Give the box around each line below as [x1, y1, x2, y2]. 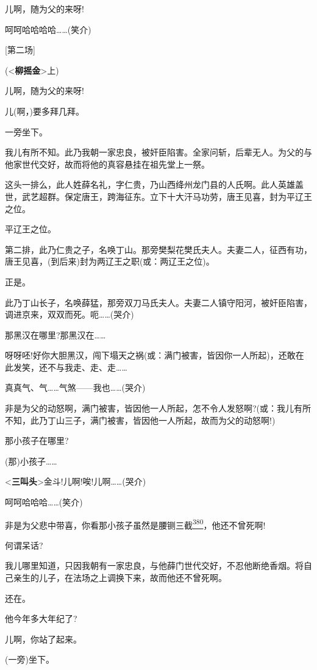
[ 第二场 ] [5, 43, 35, 56]
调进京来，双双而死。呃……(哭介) [5, 308, 134, 321]
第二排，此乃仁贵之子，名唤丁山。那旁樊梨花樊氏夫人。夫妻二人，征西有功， [5, 243, 312, 255]
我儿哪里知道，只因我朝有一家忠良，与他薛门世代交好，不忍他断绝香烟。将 [5, 559, 304, 572]
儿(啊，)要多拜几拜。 [5, 104, 84, 117]
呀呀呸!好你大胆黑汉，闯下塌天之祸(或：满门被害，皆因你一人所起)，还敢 [5, 349, 296, 362]
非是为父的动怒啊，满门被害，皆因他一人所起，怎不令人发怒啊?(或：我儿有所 [5, 402, 312, 415]
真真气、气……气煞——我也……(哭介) [5, 381, 146, 394]
